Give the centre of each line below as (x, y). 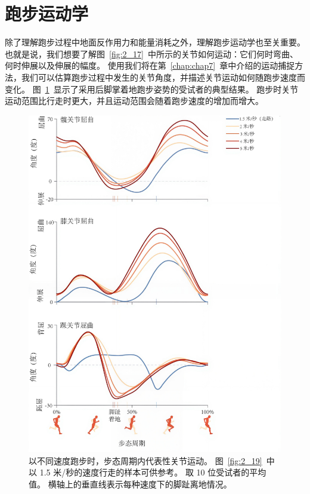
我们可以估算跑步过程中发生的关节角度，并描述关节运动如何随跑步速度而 (163, 77)
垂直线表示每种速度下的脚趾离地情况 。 (156, 484)
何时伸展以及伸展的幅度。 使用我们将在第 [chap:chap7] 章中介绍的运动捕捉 (150, 65)
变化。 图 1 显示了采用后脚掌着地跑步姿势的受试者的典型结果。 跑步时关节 (152, 89)
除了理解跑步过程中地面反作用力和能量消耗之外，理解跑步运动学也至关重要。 (155, 42)
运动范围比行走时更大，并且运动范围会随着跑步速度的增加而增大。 (134, 101)
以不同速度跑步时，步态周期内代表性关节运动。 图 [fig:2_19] (145, 460)
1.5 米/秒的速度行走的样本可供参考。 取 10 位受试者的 (145, 472)
